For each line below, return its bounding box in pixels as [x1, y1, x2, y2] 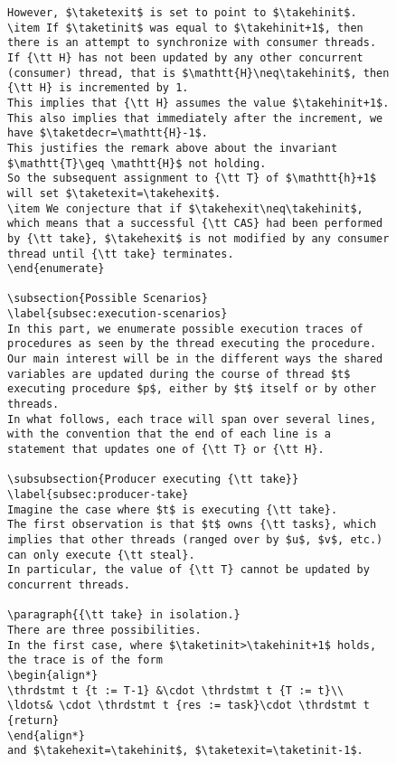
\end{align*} [7, 729, 85, 742]
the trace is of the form [7, 654, 163, 667]
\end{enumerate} [7, 262, 105, 276]
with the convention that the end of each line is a [7, 428, 331, 441]
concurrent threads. [7, 578, 131, 591]
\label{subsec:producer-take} [7, 488, 189, 501]
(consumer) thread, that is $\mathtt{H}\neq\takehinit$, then [7, 66, 390, 80]
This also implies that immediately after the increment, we [7, 111, 383, 125]
